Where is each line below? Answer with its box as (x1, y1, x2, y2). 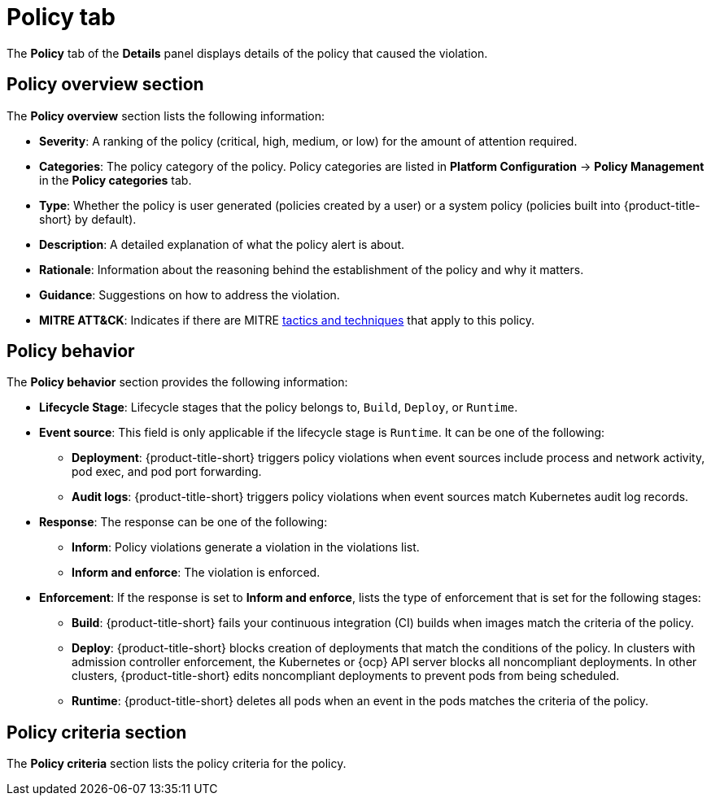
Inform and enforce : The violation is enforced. (72, 565, 321, 580)
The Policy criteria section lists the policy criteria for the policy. (7, 756, 347, 771)
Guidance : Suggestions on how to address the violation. (39, 287, 340, 302)
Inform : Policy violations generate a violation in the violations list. (72, 540, 420, 555)
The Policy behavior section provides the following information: (7, 375, 348, 390)
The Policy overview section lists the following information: (7, 108, 325, 123)
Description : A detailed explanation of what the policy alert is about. (39, 237, 405, 251)
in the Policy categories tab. (39, 172, 192, 187)
